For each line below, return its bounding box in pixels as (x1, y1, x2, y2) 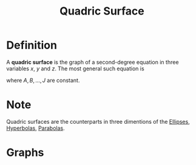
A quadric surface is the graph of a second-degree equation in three (6, 58, 179, 66)
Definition (6, 38, 58, 52)
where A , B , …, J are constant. (6, 76, 80, 84)
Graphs (6, 146, 44, 160)
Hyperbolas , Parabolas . (6, 124, 65, 132)
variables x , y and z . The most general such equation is (6, 65, 144, 72)
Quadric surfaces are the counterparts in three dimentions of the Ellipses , (6, 118, 190, 125)
